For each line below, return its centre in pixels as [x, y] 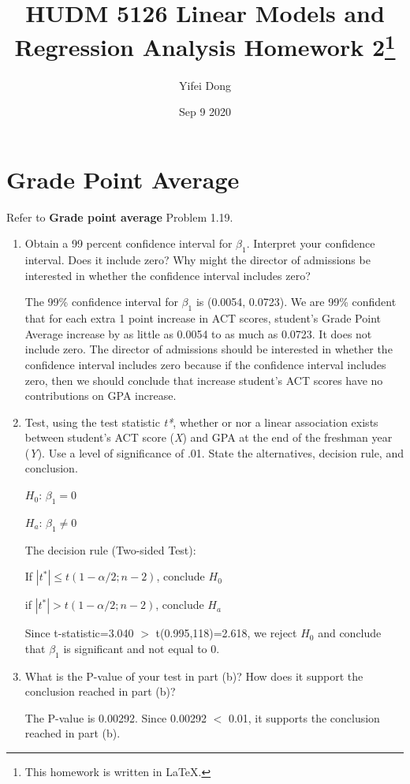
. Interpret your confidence [311, 243]
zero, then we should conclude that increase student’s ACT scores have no [204, 380]
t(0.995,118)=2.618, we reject [226, 633]
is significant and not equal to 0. [142, 648]
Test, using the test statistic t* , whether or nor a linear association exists [201, 422]
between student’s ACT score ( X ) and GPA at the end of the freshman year [209, 437]
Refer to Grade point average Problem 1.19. [120, 217]
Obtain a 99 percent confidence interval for [129, 243]
